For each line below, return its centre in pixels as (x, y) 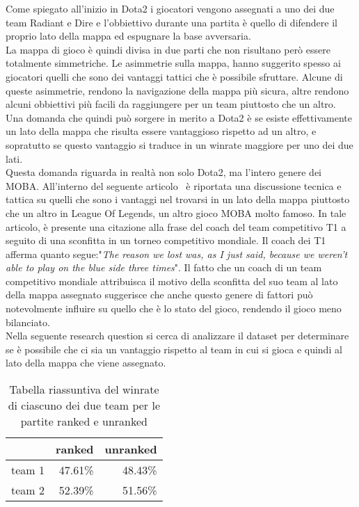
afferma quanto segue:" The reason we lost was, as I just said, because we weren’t (177, 254)
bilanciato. (28, 322)
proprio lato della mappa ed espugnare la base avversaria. (128, 36)
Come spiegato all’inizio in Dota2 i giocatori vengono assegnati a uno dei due (170, 8)
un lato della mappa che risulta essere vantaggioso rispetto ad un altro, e (161, 131)
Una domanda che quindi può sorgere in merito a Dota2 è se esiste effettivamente (179, 117)
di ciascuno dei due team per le (84, 405)
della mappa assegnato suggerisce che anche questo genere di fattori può (159, 295)
